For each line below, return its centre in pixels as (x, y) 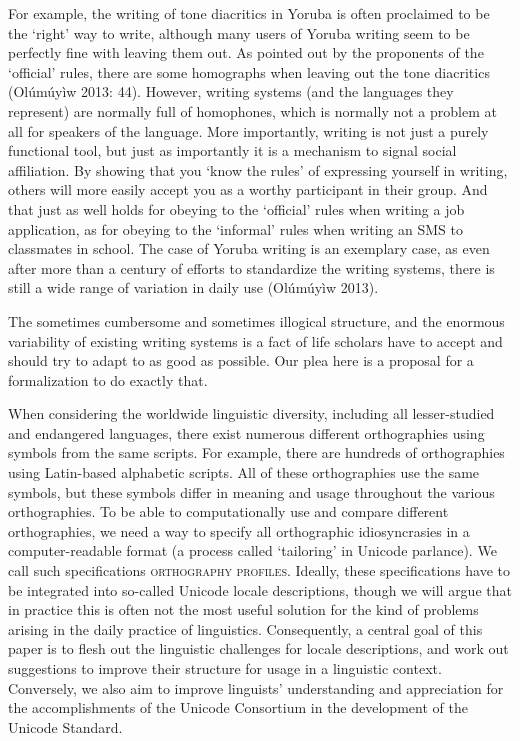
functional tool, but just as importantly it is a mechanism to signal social (232, 150)
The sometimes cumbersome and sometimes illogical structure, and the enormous (256, 320)
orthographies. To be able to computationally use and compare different (228, 511)
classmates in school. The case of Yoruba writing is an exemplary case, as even (249, 248)
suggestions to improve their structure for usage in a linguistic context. (225, 668)
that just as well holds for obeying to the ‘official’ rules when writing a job (236, 208)
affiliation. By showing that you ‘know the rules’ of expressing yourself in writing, (258, 169)
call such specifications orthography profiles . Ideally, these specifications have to (259, 570)
